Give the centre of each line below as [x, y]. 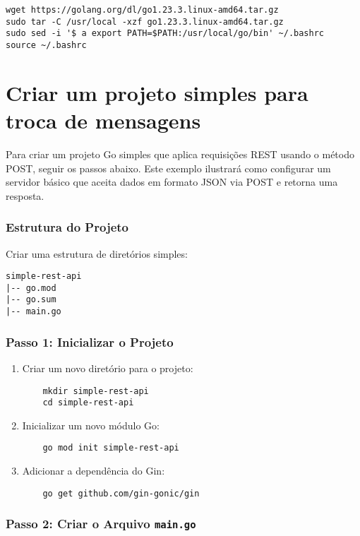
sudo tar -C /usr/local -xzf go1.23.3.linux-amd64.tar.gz [145, 22]
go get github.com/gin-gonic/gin [121, 493]
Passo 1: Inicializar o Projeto [90, 341]
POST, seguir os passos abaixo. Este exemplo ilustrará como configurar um [168, 168]
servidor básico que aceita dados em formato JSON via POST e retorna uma [172, 182]
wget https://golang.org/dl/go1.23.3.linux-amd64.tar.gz [142, 10]
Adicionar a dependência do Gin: [94, 471]
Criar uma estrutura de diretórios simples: [97, 253]
